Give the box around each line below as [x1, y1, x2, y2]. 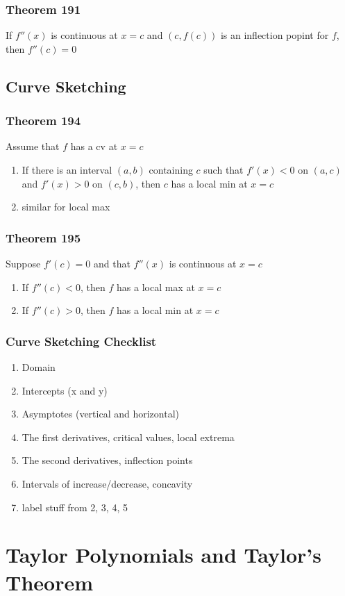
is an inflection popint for [220, 28, 329, 42]
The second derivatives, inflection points [22, 453, 193, 467]
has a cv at [70, 139, 118, 154]
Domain [22, 360, 56, 374]
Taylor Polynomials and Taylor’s [6, 540, 321, 569]
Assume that [6, 139, 60, 154]
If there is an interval [22, 163, 112, 176]
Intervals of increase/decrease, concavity [22, 476, 193, 490]
